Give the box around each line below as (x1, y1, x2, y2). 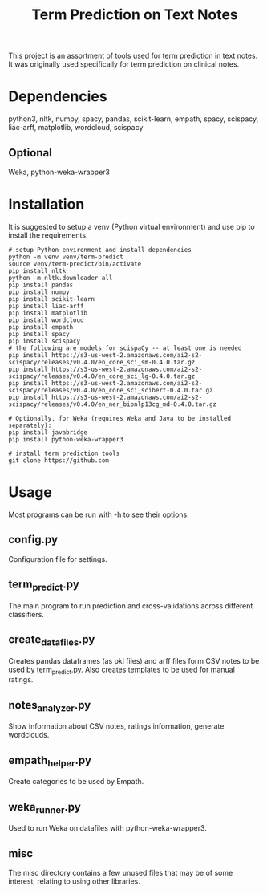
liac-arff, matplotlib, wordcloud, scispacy (8, 123, 144, 132)
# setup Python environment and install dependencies (8, 246, 192, 254)
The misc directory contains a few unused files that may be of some (8, 868, 233, 878)
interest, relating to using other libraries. (8, 876, 140, 886)
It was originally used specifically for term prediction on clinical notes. (8, 59, 240, 69)
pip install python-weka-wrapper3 (8, 435, 124, 443)
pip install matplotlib (8, 309, 88, 317)
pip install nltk (8, 266, 67, 274)
